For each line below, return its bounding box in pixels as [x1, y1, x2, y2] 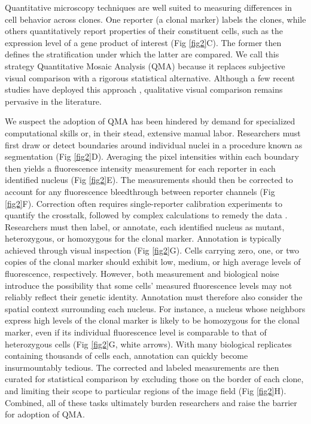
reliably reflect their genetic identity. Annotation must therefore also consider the [5, 291, 303, 303]
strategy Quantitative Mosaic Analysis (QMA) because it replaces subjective [5, 59, 285, 72]
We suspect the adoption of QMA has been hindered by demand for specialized [5, 115, 295, 127]
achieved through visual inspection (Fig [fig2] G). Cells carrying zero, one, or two [5, 243, 299, 256]
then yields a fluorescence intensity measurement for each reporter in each [5, 161, 276, 174]
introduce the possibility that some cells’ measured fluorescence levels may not [5, 279, 292, 291]
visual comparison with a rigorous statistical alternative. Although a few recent [5, 71, 295, 84]
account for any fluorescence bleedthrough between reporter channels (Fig [5, 185, 275, 197]
